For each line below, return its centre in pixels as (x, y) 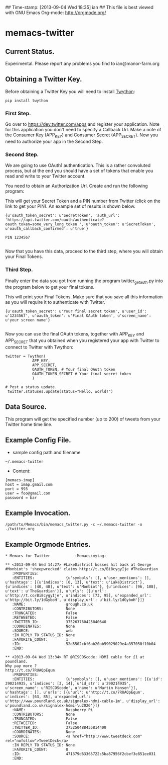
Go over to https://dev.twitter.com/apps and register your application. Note (82, 124)
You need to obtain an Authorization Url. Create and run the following (76, 186)
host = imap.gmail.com (29, 484)
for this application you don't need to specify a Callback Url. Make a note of (83, 130)
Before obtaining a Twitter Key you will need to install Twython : (70, 91)
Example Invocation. (38, 513)
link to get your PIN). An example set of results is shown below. (70, 206)
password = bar (21, 497)
